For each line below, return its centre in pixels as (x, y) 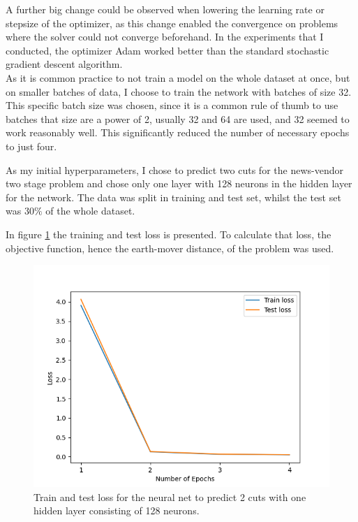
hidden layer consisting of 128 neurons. (117, 510)
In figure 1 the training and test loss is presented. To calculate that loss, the (169, 234)
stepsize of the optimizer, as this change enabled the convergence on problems (172, 23)
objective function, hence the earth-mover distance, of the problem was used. (170, 248)
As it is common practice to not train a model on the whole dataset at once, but (178, 77)
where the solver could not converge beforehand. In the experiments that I (165, 37)
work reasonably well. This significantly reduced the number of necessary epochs (178, 132)
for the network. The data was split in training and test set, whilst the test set (173, 197)
